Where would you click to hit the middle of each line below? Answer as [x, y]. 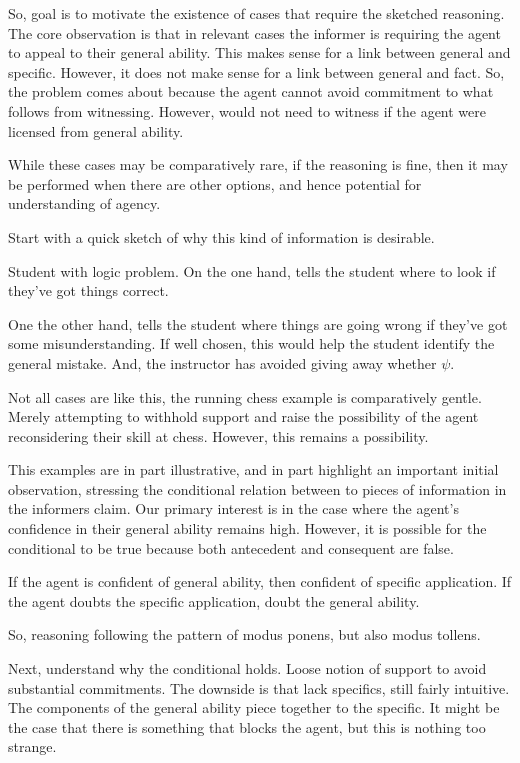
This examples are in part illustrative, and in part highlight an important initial [253, 469]
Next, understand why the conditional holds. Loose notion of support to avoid [247, 668]
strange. [32, 746]
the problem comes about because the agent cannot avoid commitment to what [251, 91]
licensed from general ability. [96, 130]
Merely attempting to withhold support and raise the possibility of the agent [243, 416]
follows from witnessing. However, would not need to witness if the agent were [247, 110]
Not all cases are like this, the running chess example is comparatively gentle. [245, 396]
